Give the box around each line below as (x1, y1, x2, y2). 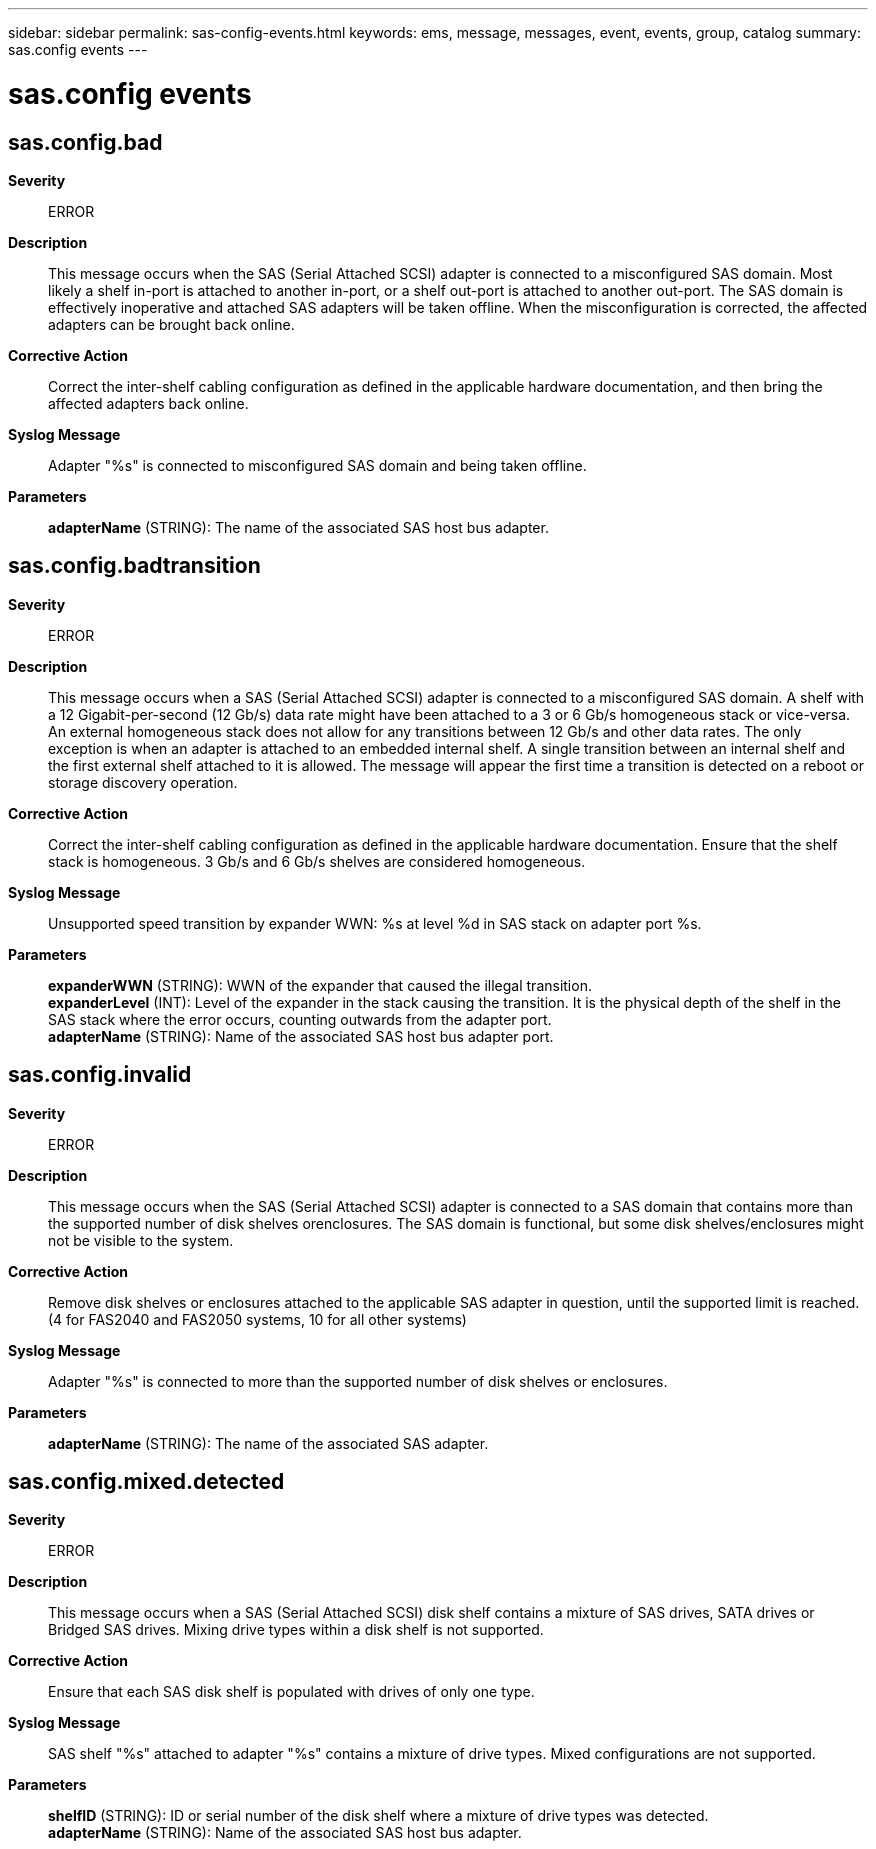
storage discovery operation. (48, 773, 238, 791)
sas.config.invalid (8, 1062, 192, 1088)
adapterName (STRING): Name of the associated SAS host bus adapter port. (48, 1027, 554, 1045)
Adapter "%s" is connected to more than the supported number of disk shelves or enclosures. (48, 1372, 668, 1390)
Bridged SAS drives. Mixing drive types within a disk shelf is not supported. (48, 1621, 544, 1639)
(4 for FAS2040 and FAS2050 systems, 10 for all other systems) (48, 1310, 467, 1328)
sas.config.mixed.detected (8, 1469, 285, 1495)
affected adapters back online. (48, 394, 249, 412)
